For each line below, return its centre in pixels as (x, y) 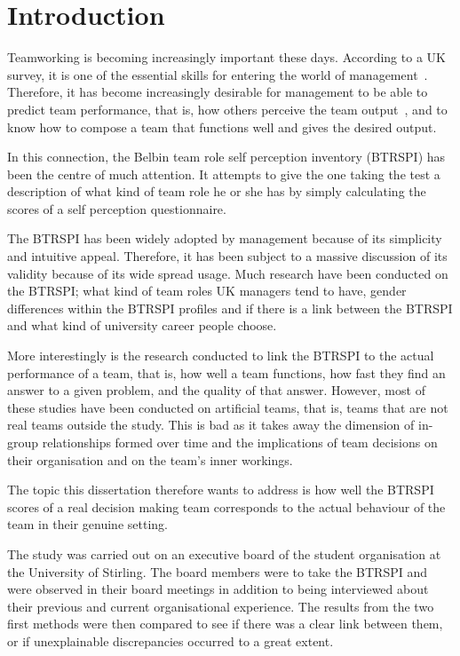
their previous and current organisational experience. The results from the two (221, 606)
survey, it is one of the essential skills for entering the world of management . (218, 74)
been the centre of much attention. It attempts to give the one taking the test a (224, 174)
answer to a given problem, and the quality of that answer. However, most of (216, 390)
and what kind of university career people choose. (142, 325)
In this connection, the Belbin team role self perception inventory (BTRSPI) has (226, 157)
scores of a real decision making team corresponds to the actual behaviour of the (226, 506)
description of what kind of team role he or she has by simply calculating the (217, 191)
